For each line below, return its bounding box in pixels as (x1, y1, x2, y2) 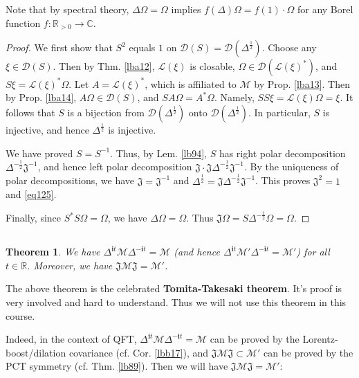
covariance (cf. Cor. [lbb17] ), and (68, 345, 209, 359)
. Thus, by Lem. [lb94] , (110, 145, 207, 160)
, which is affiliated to (145, 76, 237, 91)
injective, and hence (6, 123, 89, 137)
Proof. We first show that (6, 40, 113, 55)
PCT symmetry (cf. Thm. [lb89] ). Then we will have (6, 359, 228, 373)
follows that (6, 105, 55, 119)
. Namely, (214, 90, 255, 105)
